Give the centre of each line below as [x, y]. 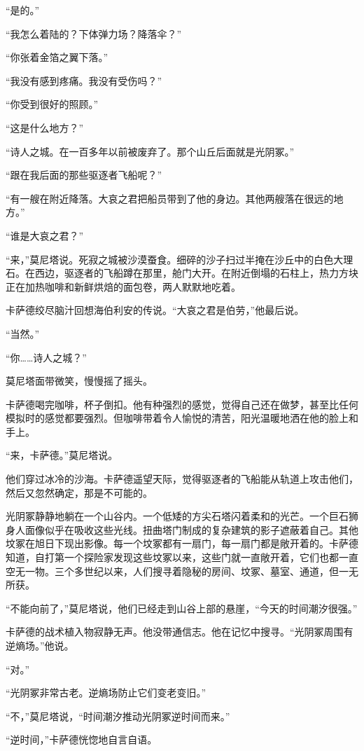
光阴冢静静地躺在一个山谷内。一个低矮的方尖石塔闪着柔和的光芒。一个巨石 [177, 516]
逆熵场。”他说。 [40, 645]
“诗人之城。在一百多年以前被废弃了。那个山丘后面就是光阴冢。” [150, 151]
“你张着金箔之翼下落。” [57, 57]
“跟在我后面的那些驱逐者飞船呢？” [84, 175]
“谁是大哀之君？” [45, 235]
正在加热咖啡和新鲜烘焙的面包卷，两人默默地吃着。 [123, 286]
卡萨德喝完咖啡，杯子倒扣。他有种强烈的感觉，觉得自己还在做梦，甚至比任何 [182, 404]
